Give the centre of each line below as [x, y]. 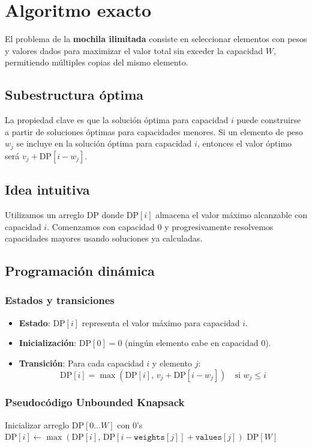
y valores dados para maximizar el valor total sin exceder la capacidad [134, 50]
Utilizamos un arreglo [44, 214]
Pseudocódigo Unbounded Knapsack [95, 402]
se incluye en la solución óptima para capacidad [104, 143]
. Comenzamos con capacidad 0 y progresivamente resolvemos [160, 226]
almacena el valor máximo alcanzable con [231, 214]
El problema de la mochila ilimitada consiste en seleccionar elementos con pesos [156, 39]
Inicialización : [48, 343]
